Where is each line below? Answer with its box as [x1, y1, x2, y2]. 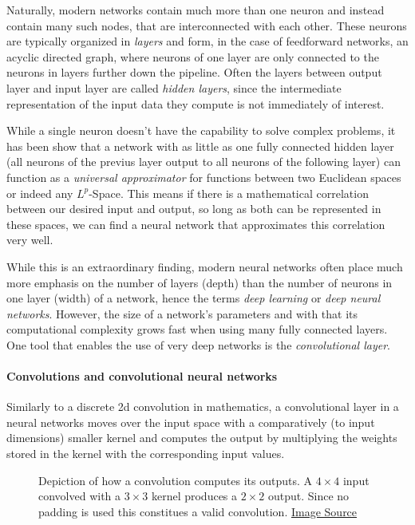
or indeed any [6, 184, 73, 201]
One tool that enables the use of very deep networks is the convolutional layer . [6, 336, 390, 353]
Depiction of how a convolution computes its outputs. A [38, 472, 313, 488]
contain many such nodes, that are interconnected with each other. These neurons [6, 17, 407, 34]
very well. [6, 231, 53, 248]
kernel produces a [151, 487, 238, 504]
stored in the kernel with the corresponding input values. [6, 445, 285, 462]
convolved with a [38, 487, 121, 504]
